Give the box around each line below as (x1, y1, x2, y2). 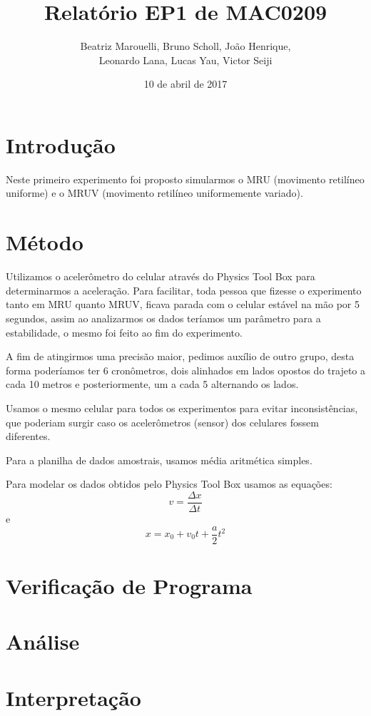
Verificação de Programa (6, 571, 253, 600)
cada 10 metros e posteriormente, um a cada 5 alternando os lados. (6, 377, 299, 392)
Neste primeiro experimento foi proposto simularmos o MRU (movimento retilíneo (6, 171, 365, 186)
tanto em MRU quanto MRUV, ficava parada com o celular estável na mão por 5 (6, 297, 360, 312)
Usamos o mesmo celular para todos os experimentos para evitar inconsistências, (6, 400, 358, 415)
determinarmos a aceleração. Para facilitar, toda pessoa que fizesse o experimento (6, 282, 362, 297)
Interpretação (6, 682, 141, 712)
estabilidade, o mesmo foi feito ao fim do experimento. (6, 324, 243, 339)
